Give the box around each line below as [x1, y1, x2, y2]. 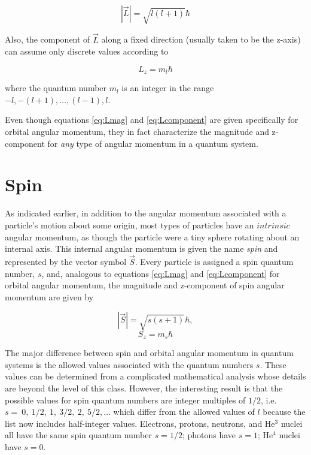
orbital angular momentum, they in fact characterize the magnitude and [5, 125, 269, 138]
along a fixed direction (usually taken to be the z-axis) [101, 33, 301, 46]
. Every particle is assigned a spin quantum [135, 255, 294, 267]
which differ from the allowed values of [113, 405, 255, 418]
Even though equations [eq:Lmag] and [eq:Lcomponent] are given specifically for [5, 113, 298, 126]
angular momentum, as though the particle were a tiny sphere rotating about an [5, 230, 300, 243]
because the [263, 405, 306, 418]
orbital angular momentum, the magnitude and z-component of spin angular [5, 279, 285, 291]
